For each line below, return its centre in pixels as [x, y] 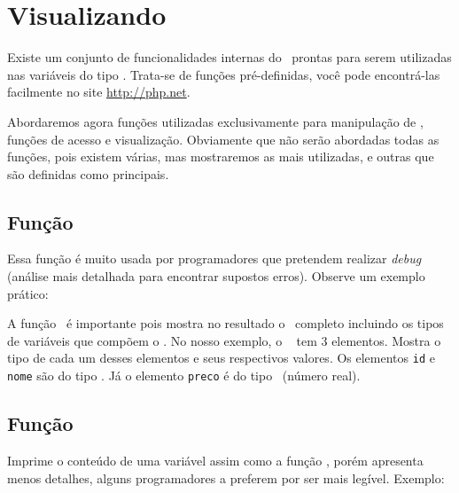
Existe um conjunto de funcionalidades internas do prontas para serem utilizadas [229, 57]
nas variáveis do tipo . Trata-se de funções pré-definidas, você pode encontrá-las [224, 74]
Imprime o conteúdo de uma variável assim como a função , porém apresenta [215, 460]
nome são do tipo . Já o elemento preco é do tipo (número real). [184, 376]
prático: [28, 293]
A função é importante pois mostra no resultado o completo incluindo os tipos [226, 323]
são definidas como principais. [88, 173]
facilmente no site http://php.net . [99, 92]
